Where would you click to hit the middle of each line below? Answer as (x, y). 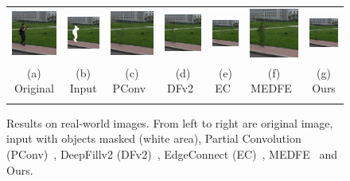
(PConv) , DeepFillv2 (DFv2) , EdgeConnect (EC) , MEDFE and (172, 153)
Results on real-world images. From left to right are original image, (170, 122)
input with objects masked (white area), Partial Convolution (154, 138)
